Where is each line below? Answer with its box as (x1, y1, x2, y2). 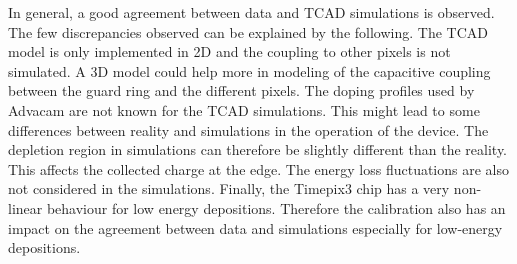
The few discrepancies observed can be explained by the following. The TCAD (8, 21, 488, 42)
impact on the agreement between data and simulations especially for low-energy (8, 217, 503, 238)
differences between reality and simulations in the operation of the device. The (8, 119, 489, 140)
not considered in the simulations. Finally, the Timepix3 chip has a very (8, 178, 450, 199)
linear (8, 197, 43, 218)
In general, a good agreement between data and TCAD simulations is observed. (8, 2, 495, 22)
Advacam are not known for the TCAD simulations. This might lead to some (8, 99, 480, 120)
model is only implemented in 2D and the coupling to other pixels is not (8, 41, 451, 62)
